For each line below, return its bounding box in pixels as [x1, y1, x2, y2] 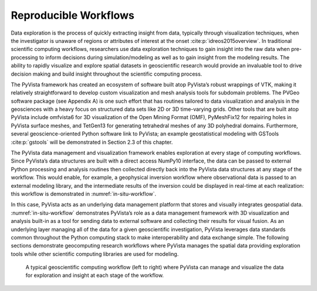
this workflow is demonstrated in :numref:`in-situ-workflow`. [11, 190, 157, 197]
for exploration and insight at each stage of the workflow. [25, 272, 164, 279]
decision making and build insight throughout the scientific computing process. [11, 70, 203, 77]
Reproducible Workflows [11, 9, 134, 22]
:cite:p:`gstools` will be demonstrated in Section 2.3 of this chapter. [11, 138, 173, 145]
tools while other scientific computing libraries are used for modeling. [11, 250, 179, 258]
